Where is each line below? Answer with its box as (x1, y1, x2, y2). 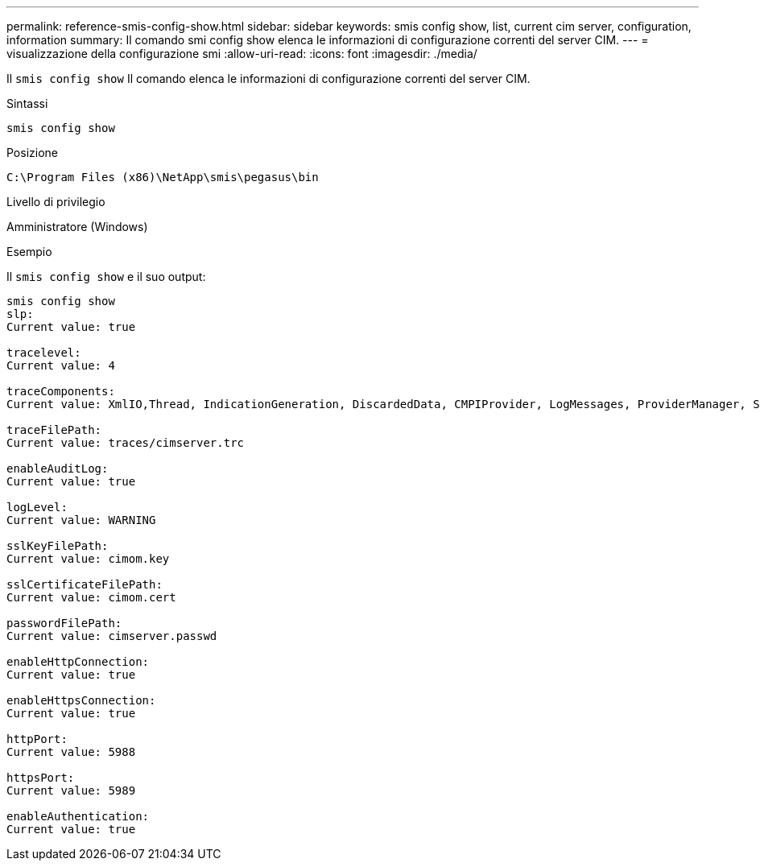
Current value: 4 (6, 359, 115, 372)
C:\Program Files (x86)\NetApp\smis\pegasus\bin (6, 171, 319, 184)
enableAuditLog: (6, 462, 109, 475)
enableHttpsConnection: (6, 694, 156, 707)
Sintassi (6, 97, 48, 110)
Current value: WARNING (6, 514, 156, 526)
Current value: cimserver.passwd (6, 630, 217, 642)
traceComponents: (6, 385, 115, 398)
